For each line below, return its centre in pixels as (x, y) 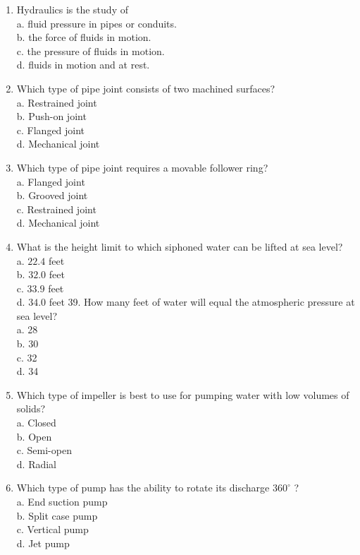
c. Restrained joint (56, 209)
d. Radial (37, 464)
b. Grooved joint (52, 195)
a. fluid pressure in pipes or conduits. (97, 23)
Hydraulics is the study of (72, 9)
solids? (31, 408)
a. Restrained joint (57, 102)
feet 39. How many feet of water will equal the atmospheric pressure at (202, 302)
